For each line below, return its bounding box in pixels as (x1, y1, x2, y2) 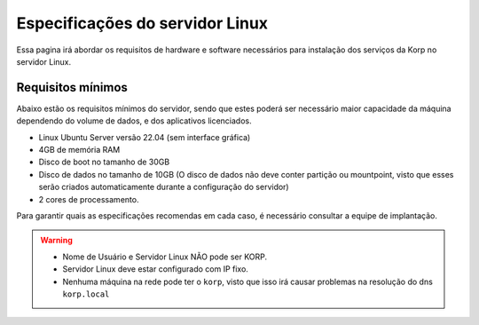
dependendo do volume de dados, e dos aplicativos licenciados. (16, 115, 252, 126)
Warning (40, 235, 73, 246)
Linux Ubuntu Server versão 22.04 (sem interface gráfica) (38, 131, 251, 142)
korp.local (62, 289, 110, 299)
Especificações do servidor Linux (16, 13, 269, 33)
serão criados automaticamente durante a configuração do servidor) (38, 182, 289, 193)
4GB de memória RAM (38, 145, 121, 155)
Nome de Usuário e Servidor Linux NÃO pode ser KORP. (62, 251, 268, 262)
